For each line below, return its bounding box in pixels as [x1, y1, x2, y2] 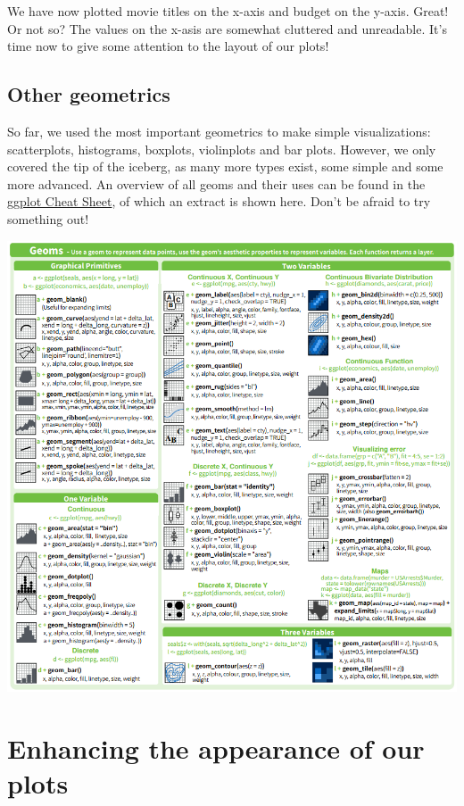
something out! [7, 209, 89, 228]
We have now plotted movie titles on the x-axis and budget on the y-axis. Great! [7, 2, 449, 20]
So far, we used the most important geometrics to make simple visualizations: [7, 121, 431, 140]
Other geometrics [7, 80, 170, 108]
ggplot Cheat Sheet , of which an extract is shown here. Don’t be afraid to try [7, 192, 431, 211]
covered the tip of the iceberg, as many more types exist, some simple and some [7, 157, 443, 176]
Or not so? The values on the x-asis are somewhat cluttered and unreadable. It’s [7, 19, 447, 37]
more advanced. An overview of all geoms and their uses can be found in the [7, 174, 426, 193]
